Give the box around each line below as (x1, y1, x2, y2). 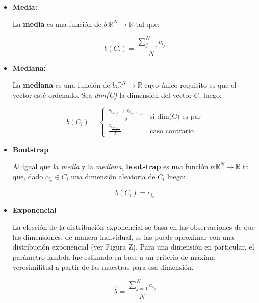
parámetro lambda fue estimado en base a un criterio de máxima (12, 252, 215, 262)
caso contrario (150, 127, 194, 135)
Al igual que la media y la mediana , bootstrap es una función (12, 161, 209, 172)
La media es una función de (12, 18, 101, 29)
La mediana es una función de (12, 79, 110, 90)
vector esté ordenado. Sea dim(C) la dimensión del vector (12, 89, 192, 100)
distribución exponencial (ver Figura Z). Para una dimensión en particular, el (12, 241, 254, 252)
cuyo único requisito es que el (144, 79, 237, 90)
